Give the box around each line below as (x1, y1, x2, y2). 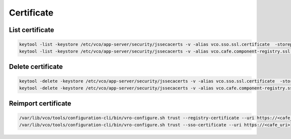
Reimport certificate (9, 99, 71, 107)
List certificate (9, 26, 54, 34)
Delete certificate (9, 62, 63, 70)
